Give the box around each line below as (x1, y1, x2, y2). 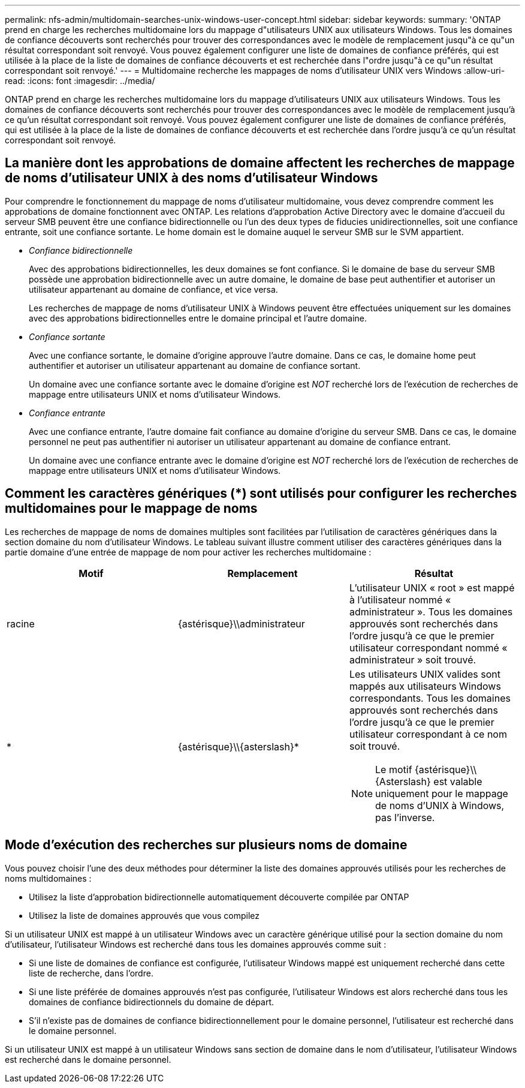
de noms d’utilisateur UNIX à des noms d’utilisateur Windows (5, 170, 378, 186)
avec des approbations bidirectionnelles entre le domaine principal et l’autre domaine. (29, 312, 367, 323)
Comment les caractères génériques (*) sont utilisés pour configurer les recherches (5, 486, 517, 501)
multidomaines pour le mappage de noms (5, 501, 258, 516)
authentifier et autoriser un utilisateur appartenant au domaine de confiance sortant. (29, 360, 361, 371)
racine (7, 617, 35, 630)
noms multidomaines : (5, 873, 92, 883)
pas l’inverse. (375, 811, 435, 823)
